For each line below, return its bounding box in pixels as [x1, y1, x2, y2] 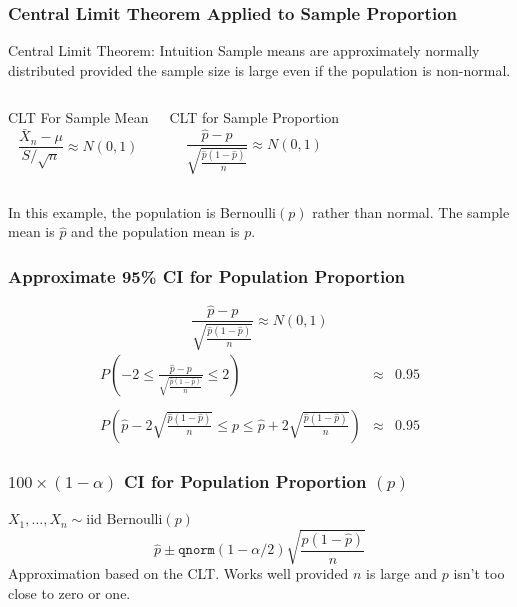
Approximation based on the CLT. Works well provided [8, 563, 349, 584]
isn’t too [453, 563, 505, 584]
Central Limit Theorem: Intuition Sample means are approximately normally [8, 40, 480, 61]
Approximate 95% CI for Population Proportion [8, 263, 406, 288]
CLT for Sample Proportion [169, 107, 340, 128]
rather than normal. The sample [312, 201, 510, 222]
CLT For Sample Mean [8, 107, 149, 128]
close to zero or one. [8, 582, 131, 603]
